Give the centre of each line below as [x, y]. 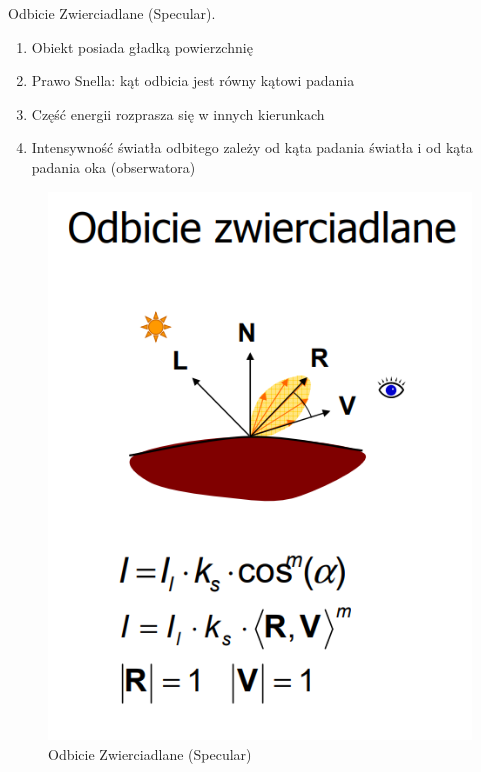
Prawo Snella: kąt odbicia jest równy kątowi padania [193, 80]
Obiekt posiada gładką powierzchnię [142, 46]
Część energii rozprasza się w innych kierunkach [178, 113]
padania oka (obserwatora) [113, 166]
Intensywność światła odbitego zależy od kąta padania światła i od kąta [252, 147]
